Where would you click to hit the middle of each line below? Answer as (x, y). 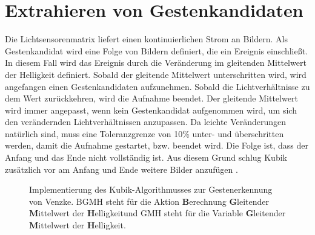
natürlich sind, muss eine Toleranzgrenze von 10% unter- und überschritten (144, 133)
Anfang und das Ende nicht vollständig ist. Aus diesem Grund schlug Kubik (146, 157)
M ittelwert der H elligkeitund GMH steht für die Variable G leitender (157, 213)
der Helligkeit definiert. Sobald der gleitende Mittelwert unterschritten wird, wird (156, 74)
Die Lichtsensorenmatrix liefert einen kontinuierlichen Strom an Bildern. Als (146, 39)
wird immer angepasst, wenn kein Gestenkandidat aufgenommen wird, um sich (151, 110)
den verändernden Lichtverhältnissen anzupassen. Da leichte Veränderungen (146, 122)
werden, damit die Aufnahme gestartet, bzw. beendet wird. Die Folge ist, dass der (157, 145)
